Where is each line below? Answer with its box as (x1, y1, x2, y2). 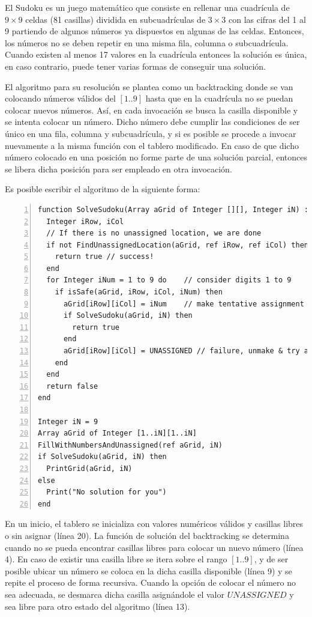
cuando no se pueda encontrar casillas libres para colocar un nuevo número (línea (5, 541, 304, 553)
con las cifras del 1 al (228, 13, 306, 25)
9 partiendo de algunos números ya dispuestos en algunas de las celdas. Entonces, (5, 25, 304, 37)
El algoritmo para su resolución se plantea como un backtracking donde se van (5, 80, 293, 93)
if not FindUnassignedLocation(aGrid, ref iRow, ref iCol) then (46, 240, 309, 249)
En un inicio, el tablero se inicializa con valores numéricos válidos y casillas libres (5, 517, 304, 530)
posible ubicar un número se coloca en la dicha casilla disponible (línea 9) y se (5, 564, 292, 577)
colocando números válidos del (5, 92, 116, 105)
